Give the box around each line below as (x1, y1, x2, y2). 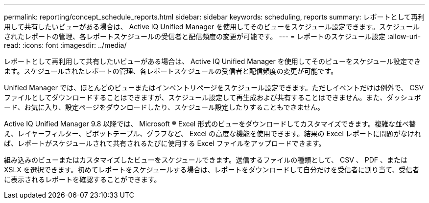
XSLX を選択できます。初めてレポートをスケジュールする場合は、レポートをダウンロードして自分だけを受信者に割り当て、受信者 (4, 165, 420, 174)
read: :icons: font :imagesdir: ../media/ (4, 41, 127, 49)
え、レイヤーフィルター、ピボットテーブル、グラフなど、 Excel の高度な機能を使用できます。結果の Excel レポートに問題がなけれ (4, 129, 421, 138)
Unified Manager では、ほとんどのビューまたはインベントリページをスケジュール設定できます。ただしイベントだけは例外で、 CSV (4, 83, 424, 92)
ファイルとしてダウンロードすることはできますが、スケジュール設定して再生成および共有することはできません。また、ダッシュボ (4, 93, 421, 101)
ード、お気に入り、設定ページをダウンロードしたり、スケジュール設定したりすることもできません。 (4, 103, 325, 111)
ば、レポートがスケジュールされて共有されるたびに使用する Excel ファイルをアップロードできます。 (4, 139, 326, 147)
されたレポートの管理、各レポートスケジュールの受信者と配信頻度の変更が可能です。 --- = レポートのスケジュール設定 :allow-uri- (4, 32, 421, 41)
